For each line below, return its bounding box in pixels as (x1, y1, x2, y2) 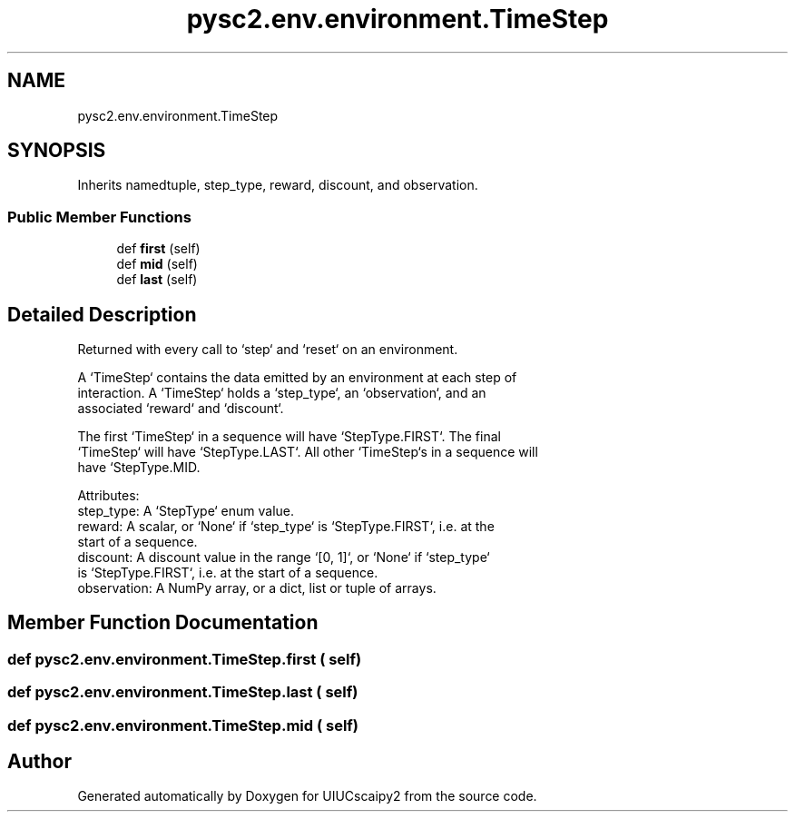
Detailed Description (7, 302, 197, 326)
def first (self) (116, 241, 201, 257)
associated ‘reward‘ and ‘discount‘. (77, 400, 284, 417)
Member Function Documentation (7, 611, 319, 635)
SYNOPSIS (7, 139, 106, 163)
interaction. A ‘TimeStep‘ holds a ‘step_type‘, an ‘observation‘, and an (77, 385, 486, 401)
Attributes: (77, 488, 140, 504)
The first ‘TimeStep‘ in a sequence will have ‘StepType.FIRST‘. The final (77, 429, 501, 445)
